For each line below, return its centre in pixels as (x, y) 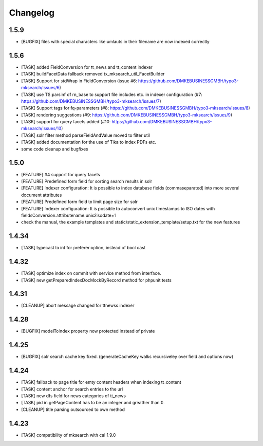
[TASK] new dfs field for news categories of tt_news (74, 396)
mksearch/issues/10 (41, 129)
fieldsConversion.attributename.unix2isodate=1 (69, 215)
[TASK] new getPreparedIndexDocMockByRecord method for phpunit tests (96, 280)
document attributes (42, 195)
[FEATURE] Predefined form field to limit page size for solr (80, 202)
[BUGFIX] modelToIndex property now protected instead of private (88, 331)
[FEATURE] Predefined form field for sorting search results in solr (87, 181)
